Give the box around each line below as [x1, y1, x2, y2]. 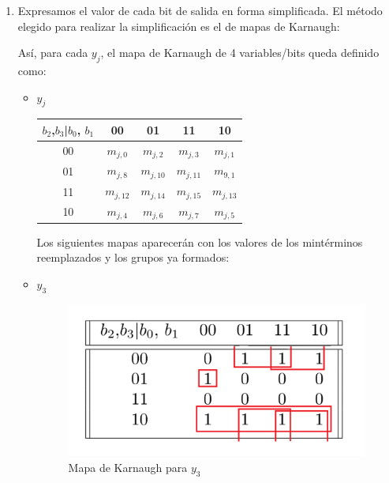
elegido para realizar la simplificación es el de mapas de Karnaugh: [17, 17, 340, 34]
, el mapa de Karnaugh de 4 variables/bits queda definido [100, 44, 380, 61]
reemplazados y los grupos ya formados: [36, 249, 230, 266]
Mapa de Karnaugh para [68, 458, 188, 475]
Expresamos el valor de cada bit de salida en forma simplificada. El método [17, 2, 383, 18]
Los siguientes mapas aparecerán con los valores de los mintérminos [36, 233, 363, 250]
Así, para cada [17, 44, 88, 61]
